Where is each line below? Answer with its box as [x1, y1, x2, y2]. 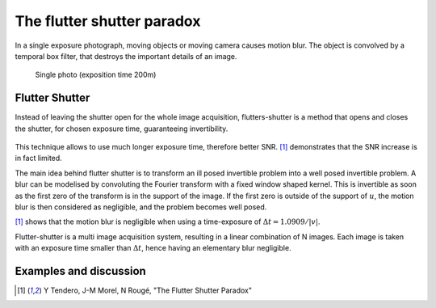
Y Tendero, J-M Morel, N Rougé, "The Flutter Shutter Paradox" [43, 285, 253, 295]
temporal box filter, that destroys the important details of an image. [15, 51, 237, 61]
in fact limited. [15, 154, 62, 163]
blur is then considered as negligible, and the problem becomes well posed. [15, 202, 267, 212]
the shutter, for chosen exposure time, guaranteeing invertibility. [15, 124, 228, 133]
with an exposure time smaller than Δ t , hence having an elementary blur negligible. [15, 243, 291, 253]
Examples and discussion [15, 264, 147, 278]
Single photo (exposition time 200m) [35, 70, 157, 80]
